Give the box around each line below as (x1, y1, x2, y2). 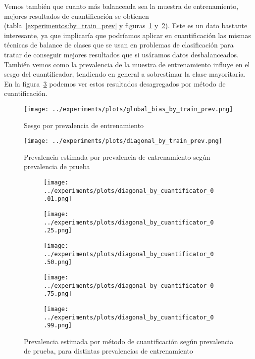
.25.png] (44, 227, 72, 234)
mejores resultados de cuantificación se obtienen (4, 10, 149, 21)
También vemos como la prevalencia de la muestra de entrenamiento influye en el (4, 59, 250, 69)
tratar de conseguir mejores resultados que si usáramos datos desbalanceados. (4, 49, 239, 59)
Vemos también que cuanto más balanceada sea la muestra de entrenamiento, (4, 1, 239, 11)
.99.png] (44, 322, 72, 329)
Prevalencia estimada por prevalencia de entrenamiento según (24, 151, 210, 162)
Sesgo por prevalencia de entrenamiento (24, 120, 144, 130)
